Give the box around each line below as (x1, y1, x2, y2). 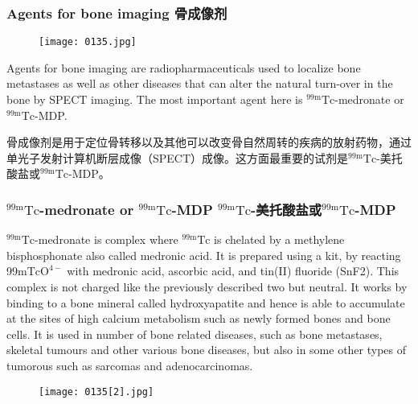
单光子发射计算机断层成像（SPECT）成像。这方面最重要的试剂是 (6, 149, 349, 166)
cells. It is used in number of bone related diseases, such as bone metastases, (6, 325, 383, 342)
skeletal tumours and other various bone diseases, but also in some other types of (6, 341, 407, 358)
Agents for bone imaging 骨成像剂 (6, 2, 227, 23)
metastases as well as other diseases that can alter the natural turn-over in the (6, 75, 393, 92)
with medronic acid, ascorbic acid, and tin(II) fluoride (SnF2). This (67, 262, 400, 279)
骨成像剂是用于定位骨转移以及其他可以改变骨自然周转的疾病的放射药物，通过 (6, 134, 412, 150)
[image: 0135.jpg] (39, 36, 137, 48)
